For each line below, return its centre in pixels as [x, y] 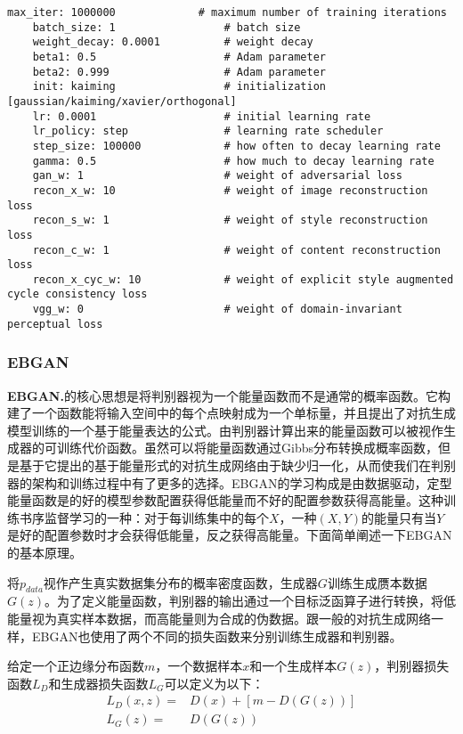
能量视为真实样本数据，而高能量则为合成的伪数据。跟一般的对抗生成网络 [219, 618]
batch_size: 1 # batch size [167, 27]
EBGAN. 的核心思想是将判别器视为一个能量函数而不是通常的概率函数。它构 [229, 395]
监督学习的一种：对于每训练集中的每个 [156, 517]
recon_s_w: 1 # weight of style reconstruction [230, 220]
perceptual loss [55, 324]
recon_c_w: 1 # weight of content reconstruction [236, 250]
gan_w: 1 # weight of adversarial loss [217, 176]
